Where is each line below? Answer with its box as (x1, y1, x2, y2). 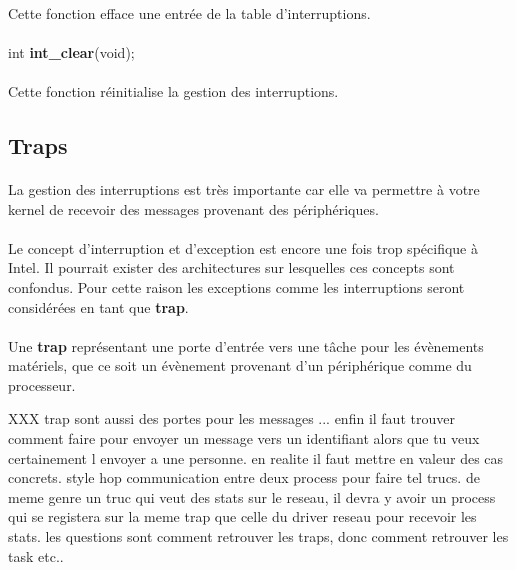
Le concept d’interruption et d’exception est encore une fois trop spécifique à (8, 237, 478, 258)
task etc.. (8, 545, 64, 566)
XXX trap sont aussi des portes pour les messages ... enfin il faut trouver (8, 408, 455, 429)
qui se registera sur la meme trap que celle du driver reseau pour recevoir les (8, 506, 477, 527)
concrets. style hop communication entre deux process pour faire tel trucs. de (8, 467, 480, 488)
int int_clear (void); (8, 41, 135, 62)
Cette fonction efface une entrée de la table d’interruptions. (8, 2, 371, 23)
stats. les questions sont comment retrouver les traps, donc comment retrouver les (8, 526, 509, 547)
